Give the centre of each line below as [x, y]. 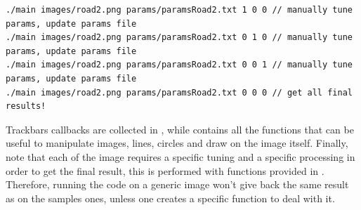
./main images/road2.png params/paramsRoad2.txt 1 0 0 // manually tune [179, 10]
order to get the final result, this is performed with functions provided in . [165, 170]
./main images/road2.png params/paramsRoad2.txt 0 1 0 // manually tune [179, 38]
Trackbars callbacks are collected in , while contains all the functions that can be [180, 129]
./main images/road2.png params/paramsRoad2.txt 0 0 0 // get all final [179, 92]
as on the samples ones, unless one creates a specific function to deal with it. [170, 198]
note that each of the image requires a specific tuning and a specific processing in [180, 156]
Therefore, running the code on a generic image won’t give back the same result [177, 184]
